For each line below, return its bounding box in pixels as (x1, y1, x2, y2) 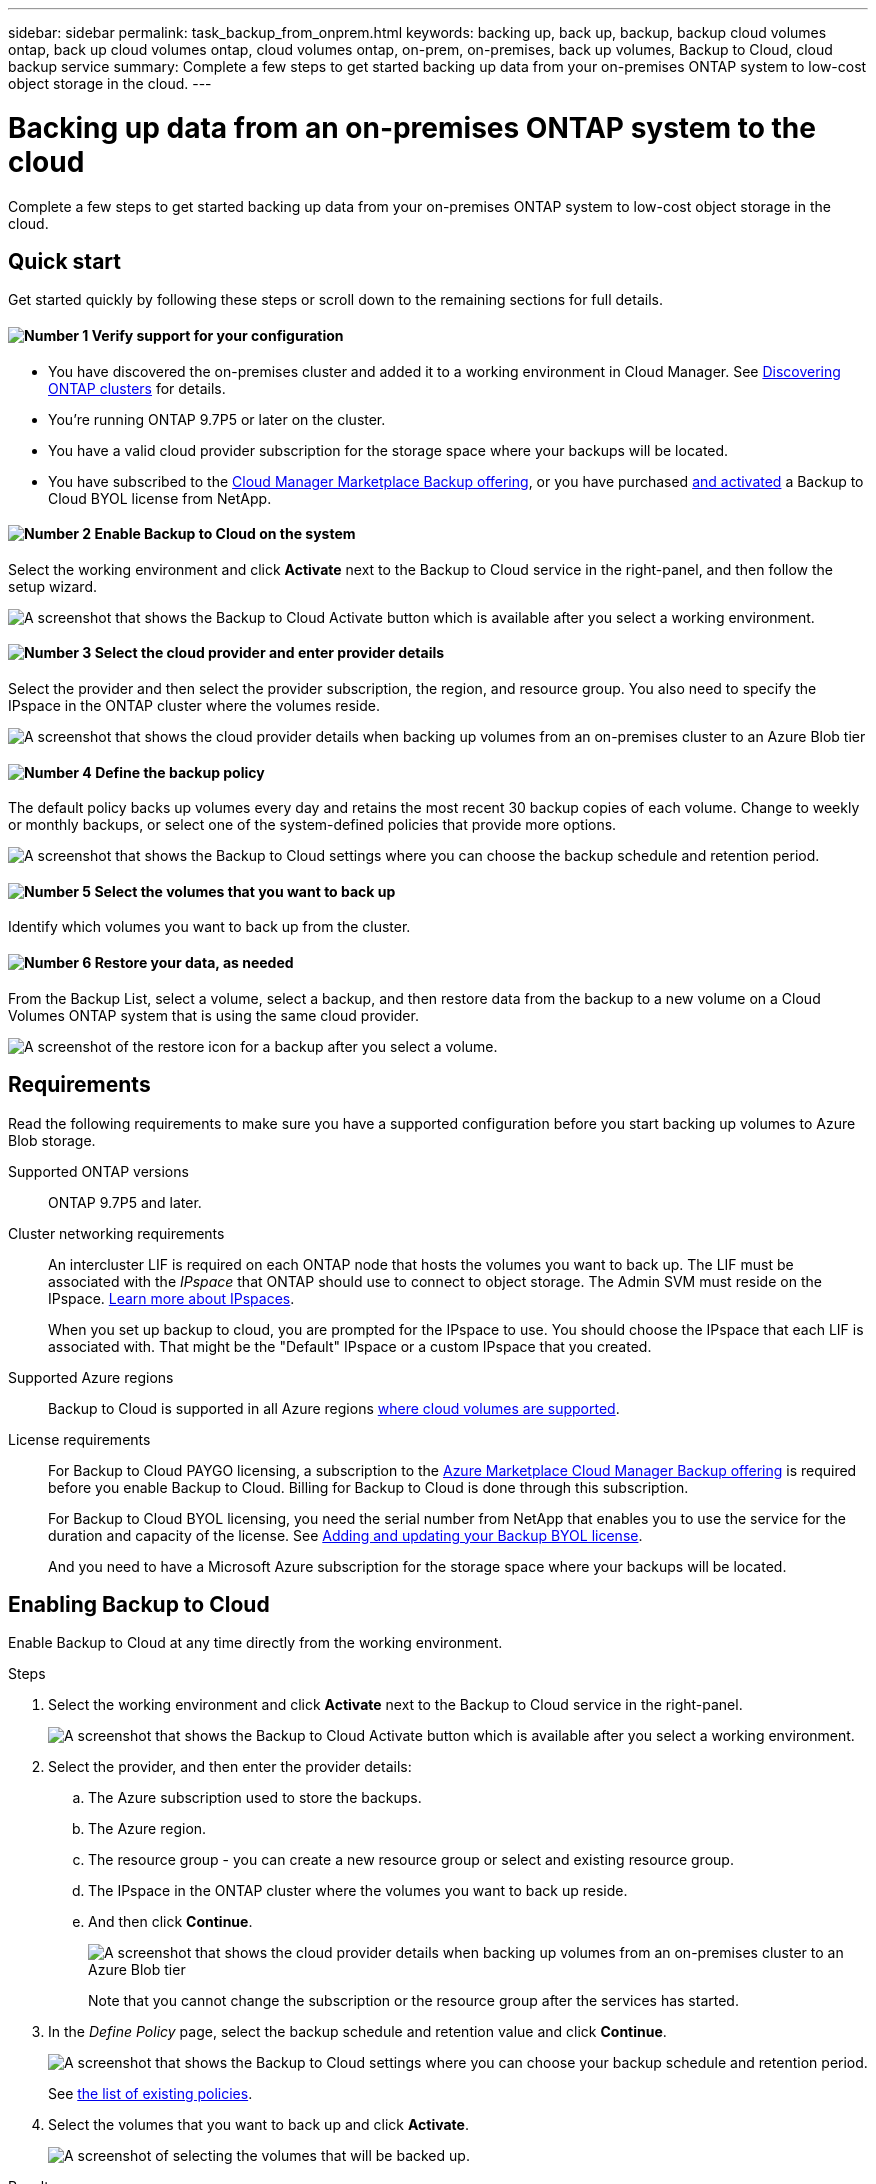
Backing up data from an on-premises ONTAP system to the (8, 110, 816, 145)
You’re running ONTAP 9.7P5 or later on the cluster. (48, 410, 386, 428)
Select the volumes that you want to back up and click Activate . (48, 2116, 469, 2134)
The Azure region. (88, 1820, 207, 1838)
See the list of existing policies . (48, 2085, 253, 2103)
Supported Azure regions (8, 1368, 174, 1386)
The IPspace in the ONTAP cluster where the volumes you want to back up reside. (88, 1882, 628, 1900)
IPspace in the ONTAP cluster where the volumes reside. (8, 697, 380, 714)
